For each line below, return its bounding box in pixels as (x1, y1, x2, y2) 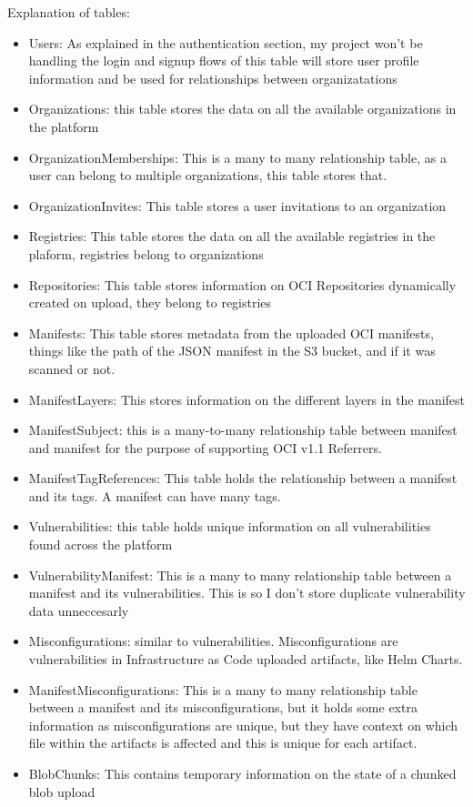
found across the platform (28, 535, 173, 554)
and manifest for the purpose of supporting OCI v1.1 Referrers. (28, 438, 382, 457)
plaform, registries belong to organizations (28, 244, 264, 263)
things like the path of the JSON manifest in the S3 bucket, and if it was (28, 341, 436, 360)
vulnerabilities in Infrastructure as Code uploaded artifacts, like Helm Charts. (28, 650, 463, 669)
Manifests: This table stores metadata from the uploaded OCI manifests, (28, 323, 434, 342)
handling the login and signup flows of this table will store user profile (28, 51, 419, 70)
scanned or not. (28, 358, 116, 378)
